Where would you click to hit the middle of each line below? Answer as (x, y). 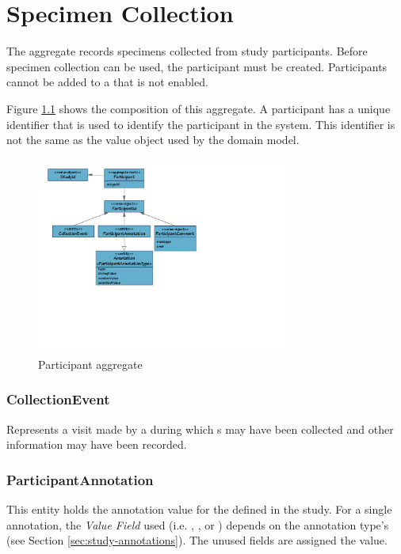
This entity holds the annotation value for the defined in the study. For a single (199, 509)
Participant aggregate (90, 364)
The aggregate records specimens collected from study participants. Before (187, 51)
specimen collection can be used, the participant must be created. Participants (197, 66)
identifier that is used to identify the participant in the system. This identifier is (201, 124)
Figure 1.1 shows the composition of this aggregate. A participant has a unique (199, 108)
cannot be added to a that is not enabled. (107, 82)
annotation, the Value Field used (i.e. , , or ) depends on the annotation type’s (198, 524)
